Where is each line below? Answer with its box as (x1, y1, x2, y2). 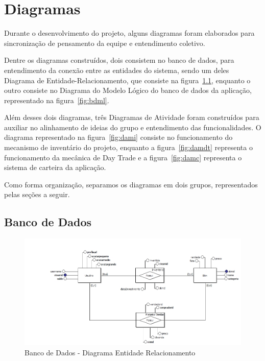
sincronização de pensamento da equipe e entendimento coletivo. (4, 37, 205, 48)
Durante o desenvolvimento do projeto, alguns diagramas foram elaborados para (4, 28, 255, 38)
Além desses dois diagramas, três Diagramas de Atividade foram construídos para (4, 112, 259, 123)
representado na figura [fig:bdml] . (4, 94, 109, 105)
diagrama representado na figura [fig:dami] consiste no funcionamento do (4, 132, 233, 142)
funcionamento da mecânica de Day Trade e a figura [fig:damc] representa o (4, 152, 242, 162)
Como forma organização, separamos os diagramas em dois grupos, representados (4, 179, 258, 189)
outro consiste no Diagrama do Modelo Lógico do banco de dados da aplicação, (4, 85, 252, 95)
